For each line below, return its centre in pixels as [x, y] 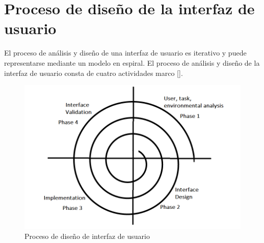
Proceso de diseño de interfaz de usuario [87, 236]
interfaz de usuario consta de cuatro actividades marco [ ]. [94, 73]
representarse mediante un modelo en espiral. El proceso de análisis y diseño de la [132, 62]
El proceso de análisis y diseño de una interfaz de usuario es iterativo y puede [125, 53]
